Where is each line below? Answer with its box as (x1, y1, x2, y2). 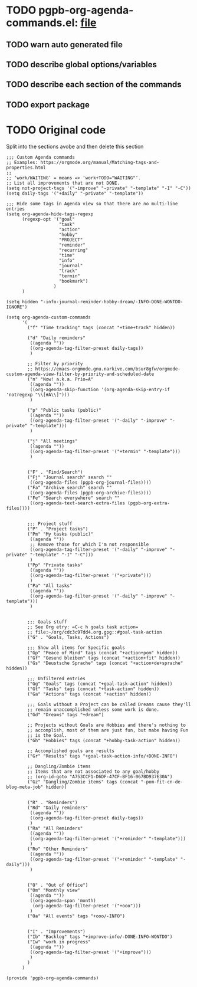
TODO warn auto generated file (6, 40, 123, 50)
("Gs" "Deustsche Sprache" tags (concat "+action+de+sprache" (27, 660, 183, 666)
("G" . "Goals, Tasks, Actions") (27, 634, 110, 640)
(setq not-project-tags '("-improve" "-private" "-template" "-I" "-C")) (6, 185, 192, 191)
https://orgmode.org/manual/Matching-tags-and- (40, 159, 160, 165)
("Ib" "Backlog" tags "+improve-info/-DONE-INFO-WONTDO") (27, 933, 173, 940)
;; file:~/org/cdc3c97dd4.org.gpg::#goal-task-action (27, 629, 162, 635)
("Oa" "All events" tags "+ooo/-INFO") (27, 913, 126, 919)
